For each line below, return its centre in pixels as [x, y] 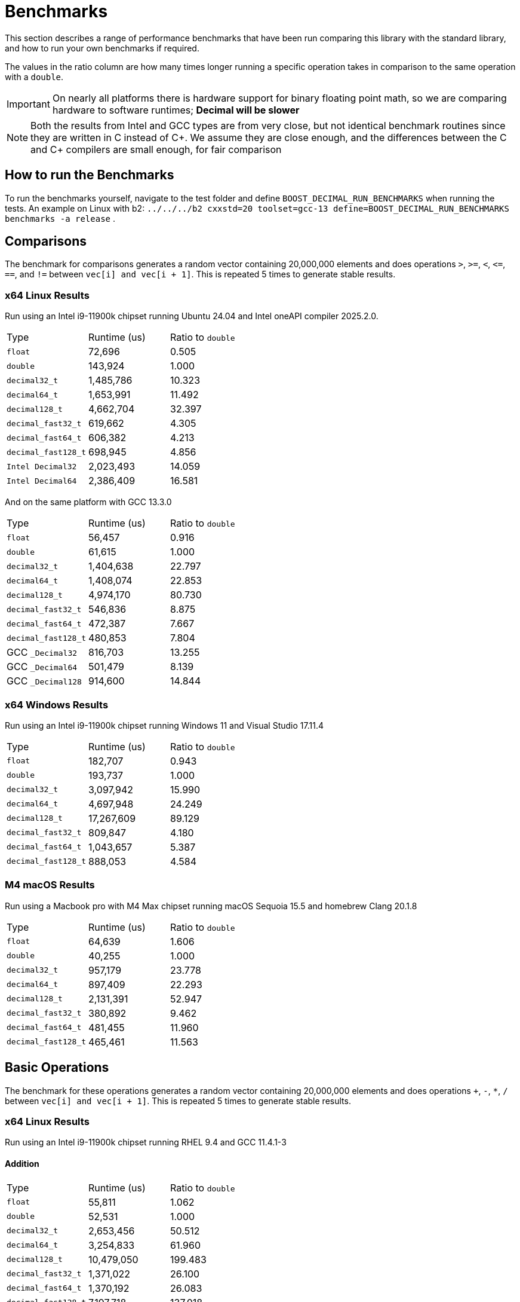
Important [28, 104]
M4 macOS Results [50, 885]
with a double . [34, 77]
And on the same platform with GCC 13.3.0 [88, 502]
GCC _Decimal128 [44, 681]
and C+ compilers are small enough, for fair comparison [156, 149]
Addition [22, 1163]
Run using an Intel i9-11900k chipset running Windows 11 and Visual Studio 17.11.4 [164, 725]
